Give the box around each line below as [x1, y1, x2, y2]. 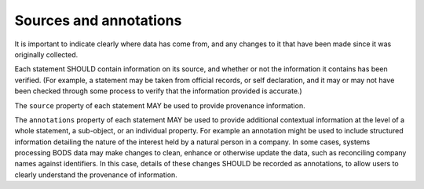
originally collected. [14, 49, 79, 59]
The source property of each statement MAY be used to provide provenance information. [14, 100, 305, 110]
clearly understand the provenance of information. [14, 169, 178, 180]
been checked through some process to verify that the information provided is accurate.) [14, 86, 302, 96]
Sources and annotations [14, 12, 182, 29]
